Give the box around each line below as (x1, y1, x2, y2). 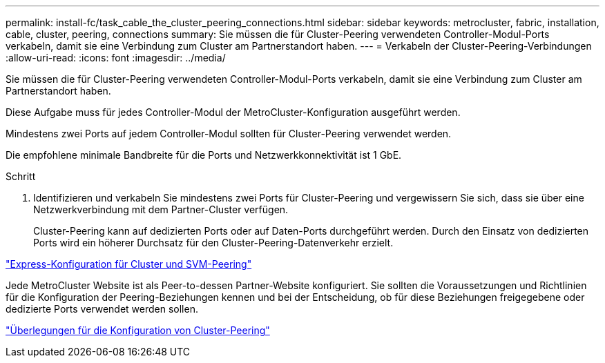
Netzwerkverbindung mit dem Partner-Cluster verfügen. (33, 204, 289, 215)
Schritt (6, 170, 36, 182)
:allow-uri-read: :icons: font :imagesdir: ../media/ (6, 52, 226, 63)
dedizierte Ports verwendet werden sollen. (6, 303, 198, 315)
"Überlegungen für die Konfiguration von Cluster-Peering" (6, 324, 270, 336)
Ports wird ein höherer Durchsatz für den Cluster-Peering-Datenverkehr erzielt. (33, 237, 394, 248)
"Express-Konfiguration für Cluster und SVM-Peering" (6, 258, 252, 270)
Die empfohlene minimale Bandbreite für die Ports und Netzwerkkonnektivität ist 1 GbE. (6, 149, 402, 161)
